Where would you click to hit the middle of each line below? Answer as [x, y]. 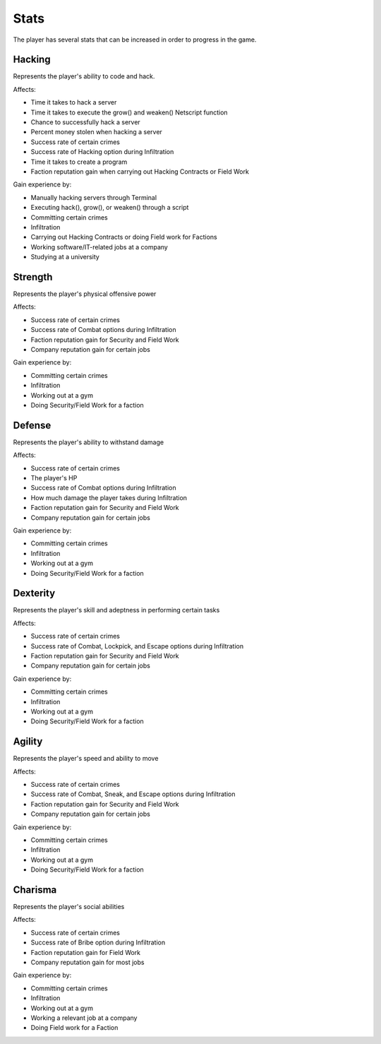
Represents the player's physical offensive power [85, 294]
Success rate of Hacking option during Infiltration [102, 152]
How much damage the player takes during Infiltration [109, 497]
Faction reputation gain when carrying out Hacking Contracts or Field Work [140, 171]
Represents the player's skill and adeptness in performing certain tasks [116, 610]
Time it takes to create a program [79, 162]
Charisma [35, 890]
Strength [33, 277]
